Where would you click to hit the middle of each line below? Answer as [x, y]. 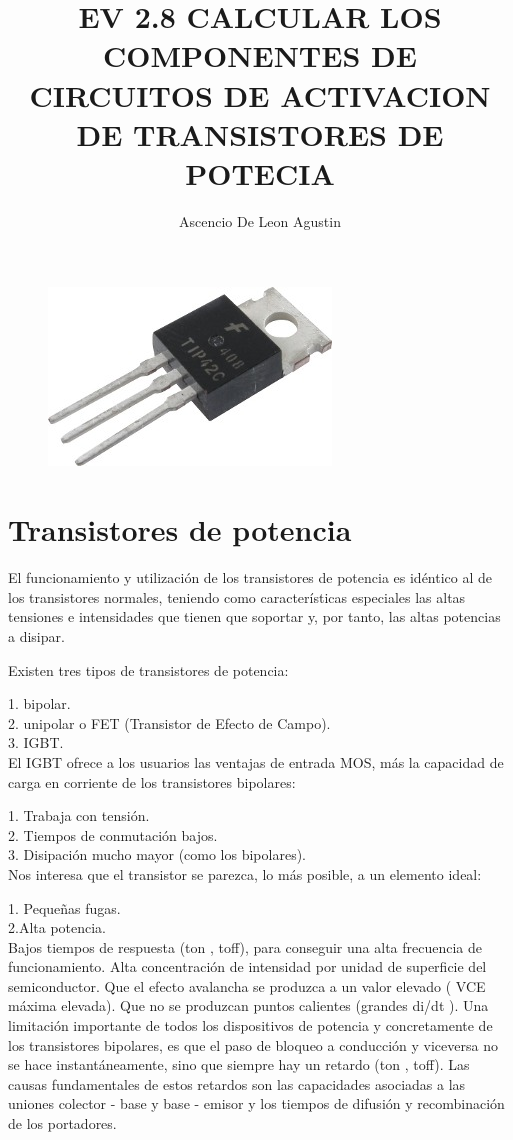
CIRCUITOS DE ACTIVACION [260, 94]
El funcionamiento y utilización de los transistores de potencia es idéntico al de [250, 577]
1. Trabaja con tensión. [79, 815]
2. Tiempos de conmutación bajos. [113, 834]
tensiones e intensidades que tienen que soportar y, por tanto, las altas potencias [254, 616]
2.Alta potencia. [57, 927]
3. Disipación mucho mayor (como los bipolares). [157, 854]
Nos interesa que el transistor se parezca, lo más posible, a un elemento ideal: [245, 873]
